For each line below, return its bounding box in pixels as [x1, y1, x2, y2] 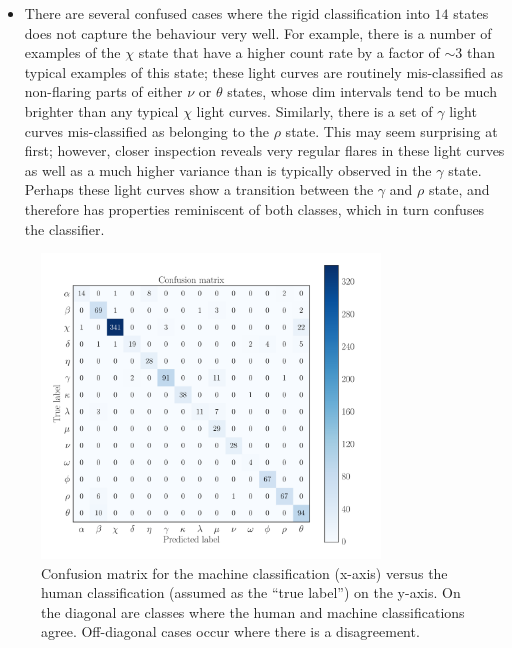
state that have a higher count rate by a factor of [138, 42, 440, 63]
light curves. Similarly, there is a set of [196, 100, 433, 121]
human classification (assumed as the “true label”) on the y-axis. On [41, 582, 461, 603]
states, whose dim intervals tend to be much [227, 81, 497, 102]
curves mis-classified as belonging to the [24, 120, 270, 141]
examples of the [24, 42, 121, 63]
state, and [428, 179, 490, 200]
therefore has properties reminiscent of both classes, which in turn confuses [24, 198, 485, 219]
